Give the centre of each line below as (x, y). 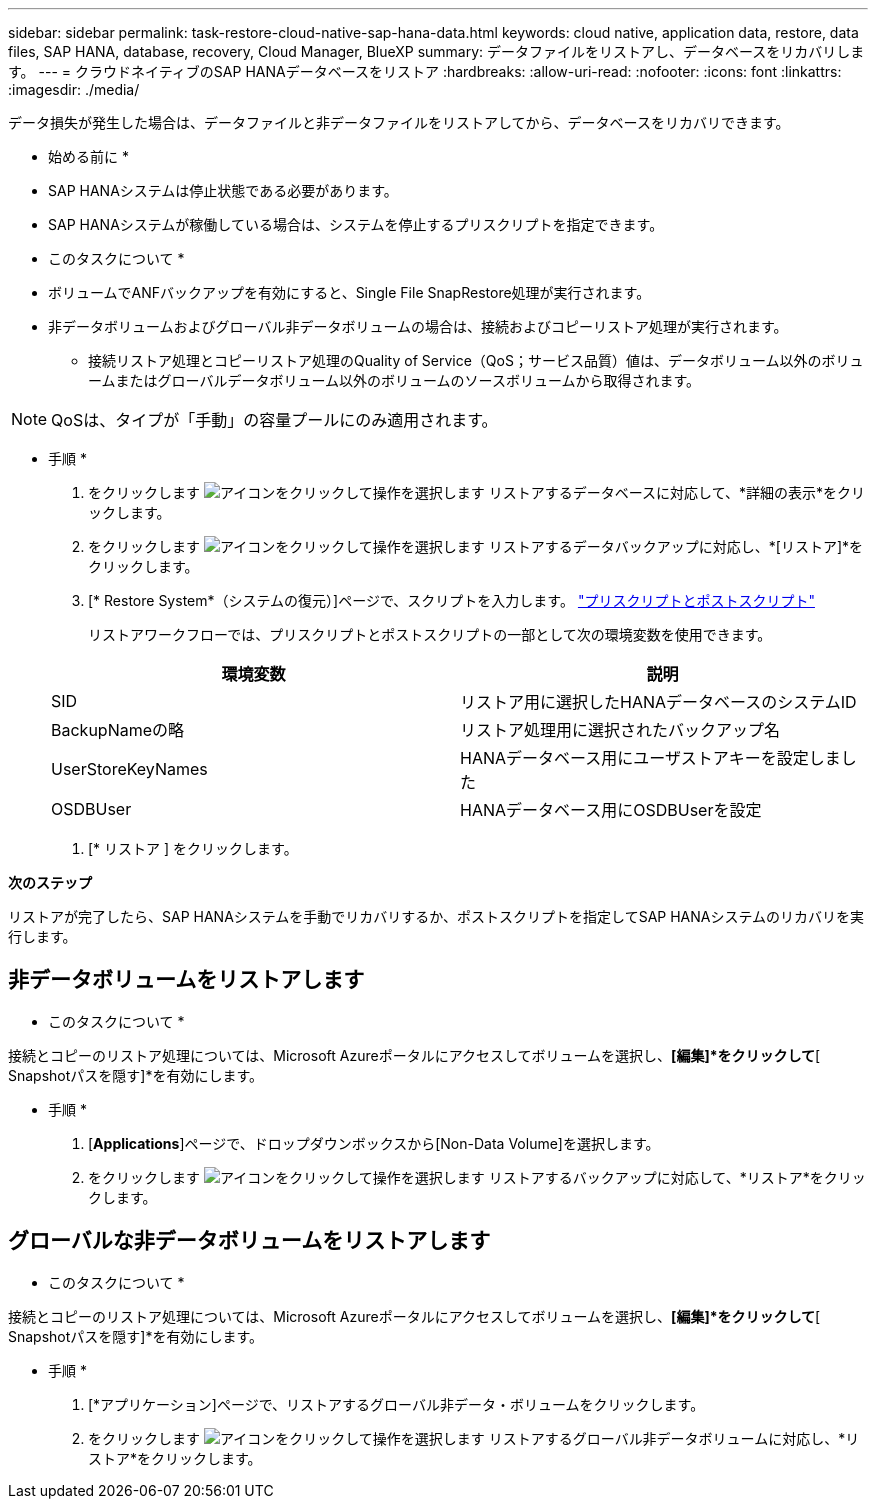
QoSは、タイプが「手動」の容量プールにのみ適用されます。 (274, 420)
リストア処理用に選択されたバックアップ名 (620, 730)
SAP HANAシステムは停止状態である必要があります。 (223, 190)
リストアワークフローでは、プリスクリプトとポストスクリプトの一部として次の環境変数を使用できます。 (430, 634)
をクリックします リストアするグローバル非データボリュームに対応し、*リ (474, 1438)
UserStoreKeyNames (129, 769)
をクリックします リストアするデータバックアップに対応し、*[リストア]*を (476, 546)
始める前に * (88, 156)
